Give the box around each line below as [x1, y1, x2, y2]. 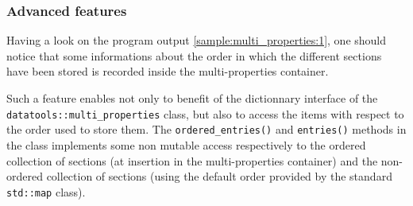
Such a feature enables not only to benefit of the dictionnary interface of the [6, 90, 378, 106]
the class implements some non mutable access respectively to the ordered [6, 136, 366, 153]
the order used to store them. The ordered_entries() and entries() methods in [6, 121, 407, 138]
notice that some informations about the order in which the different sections [6, 47, 382, 64]
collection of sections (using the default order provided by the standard [46, 168, 392, 185]
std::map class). [6, 183, 86, 200]
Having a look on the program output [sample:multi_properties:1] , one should [6, 32, 387, 49]
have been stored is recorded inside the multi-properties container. [6, 63, 329, 80]
